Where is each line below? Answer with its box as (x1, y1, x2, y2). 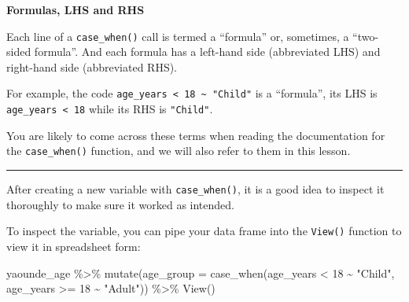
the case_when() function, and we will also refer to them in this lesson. (6, 142, 351, 159)
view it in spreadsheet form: (6, 238, 141, 254)
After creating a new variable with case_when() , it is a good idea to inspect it (6, 181, 385, 197)
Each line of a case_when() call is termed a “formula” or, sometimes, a (6, 28, 349, 44)
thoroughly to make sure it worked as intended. (6, 196, 234, 212)
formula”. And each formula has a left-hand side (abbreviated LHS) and (34, 43, 381, 60)
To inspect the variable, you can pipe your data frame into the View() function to (6, 223, 402, 239)
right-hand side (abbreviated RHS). (6, 58, 177, 75)
